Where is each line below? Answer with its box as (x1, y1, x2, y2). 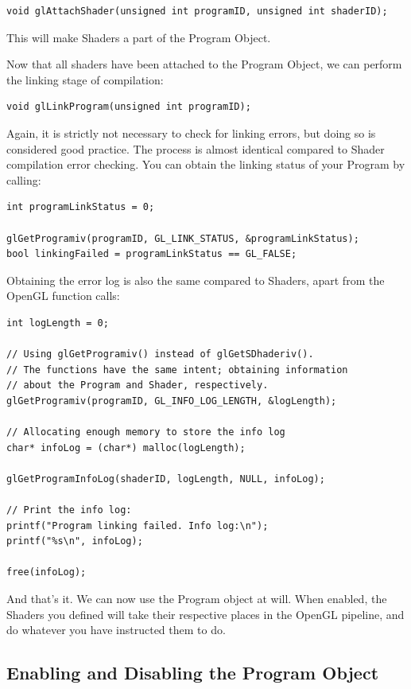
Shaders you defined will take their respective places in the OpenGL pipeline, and (6, 605, 405, 622)
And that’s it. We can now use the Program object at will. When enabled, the (6, 590, 387, 606)
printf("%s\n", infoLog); (6, 535, 143, 547)
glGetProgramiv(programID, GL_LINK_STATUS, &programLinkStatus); (6, 232, 359, 244)
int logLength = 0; (6, 317, 109, 329)
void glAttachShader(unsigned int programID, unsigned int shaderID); (6, 6, 388, 17)
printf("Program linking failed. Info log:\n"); (6, 520, 269, 531)
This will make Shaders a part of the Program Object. (6, 29, 271, 45)
